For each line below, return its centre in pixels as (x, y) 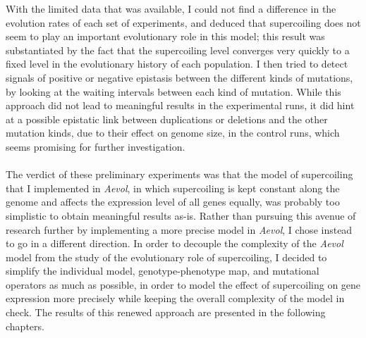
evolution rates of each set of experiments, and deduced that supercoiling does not (183, 22)
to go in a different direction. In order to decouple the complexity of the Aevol (175, 243)
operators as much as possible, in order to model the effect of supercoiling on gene (183, 284)
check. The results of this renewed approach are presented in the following (166, 312)
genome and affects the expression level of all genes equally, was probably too (173, 202)
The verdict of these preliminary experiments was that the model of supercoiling (179, 174)
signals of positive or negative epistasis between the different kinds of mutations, (179, 77)
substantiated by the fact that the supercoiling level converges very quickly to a (178, 50)
